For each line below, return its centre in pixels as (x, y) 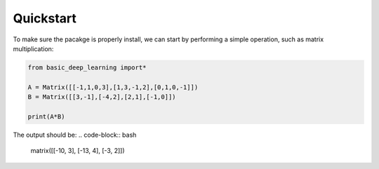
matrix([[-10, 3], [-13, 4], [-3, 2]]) (78, 151)
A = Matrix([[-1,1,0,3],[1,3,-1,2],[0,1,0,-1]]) (113, 87)
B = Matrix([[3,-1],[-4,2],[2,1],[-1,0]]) (102, 97)
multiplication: (33, 48)
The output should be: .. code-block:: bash (75, 135)
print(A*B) (46, 116)
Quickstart (45, 18)
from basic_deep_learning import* (87, 67)
